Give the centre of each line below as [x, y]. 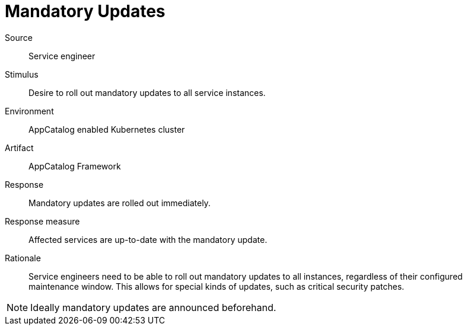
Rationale [23, 258]
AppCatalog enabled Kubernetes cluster [107, 129]
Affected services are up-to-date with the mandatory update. [148, 239]
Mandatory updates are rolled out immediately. [120, 203]
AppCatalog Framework [75, 166]
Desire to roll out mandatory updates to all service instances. [147, 92]
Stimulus [22, 74]
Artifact [19, 148]
